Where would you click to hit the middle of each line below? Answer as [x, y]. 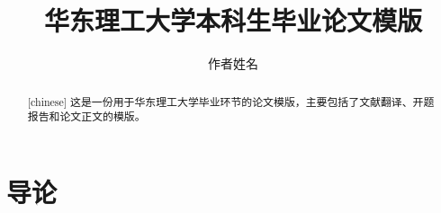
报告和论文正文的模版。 [86, 116]
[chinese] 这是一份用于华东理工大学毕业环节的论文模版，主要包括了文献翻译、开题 [231, 101]
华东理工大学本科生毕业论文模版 [233, 20]
